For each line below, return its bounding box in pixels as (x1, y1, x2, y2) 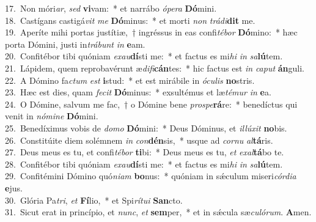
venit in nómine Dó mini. (5, 109, 98, 122)
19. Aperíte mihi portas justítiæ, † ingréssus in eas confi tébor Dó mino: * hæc (5, 26, 298, 39)
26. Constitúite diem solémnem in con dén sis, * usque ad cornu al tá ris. (5, 133, 273, 146)
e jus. (5, 181, 23, 194)
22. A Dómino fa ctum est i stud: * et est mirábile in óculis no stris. (5, 73, 255, 86)
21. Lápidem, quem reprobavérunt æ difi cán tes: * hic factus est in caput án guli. (5, 61, 305, 74)
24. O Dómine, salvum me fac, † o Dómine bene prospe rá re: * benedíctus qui (5, 97, 298, 110)
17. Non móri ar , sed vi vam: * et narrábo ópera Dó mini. (5, 2, 217, 14)
